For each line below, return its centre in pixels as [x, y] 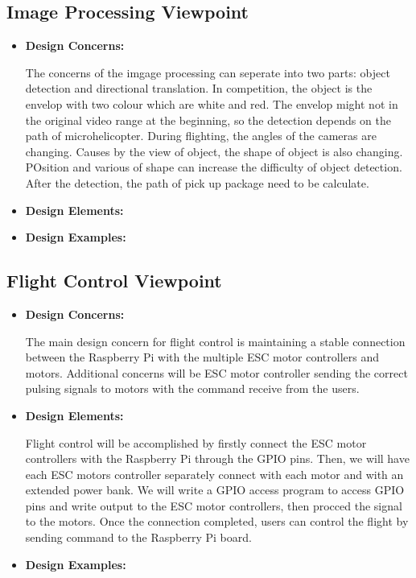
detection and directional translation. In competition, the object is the [199, 88]
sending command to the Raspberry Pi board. [138, 537]
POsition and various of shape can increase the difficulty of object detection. [214, 167]
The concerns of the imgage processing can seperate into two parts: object [208, 72]
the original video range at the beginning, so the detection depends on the [208, 120]
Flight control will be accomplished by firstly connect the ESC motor [196, 442]
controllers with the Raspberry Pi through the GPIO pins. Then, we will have [217, 458]
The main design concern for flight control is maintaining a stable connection [215, 341]
